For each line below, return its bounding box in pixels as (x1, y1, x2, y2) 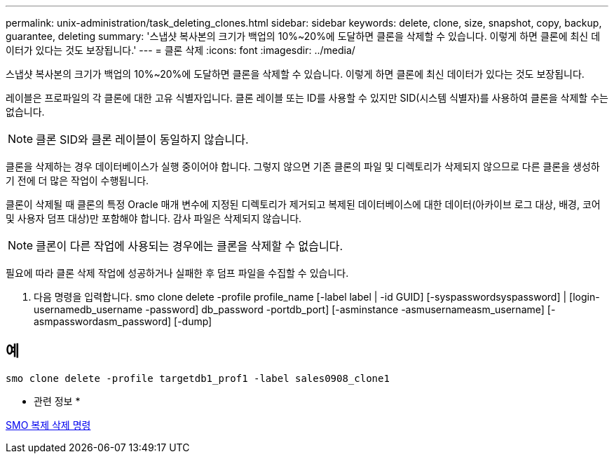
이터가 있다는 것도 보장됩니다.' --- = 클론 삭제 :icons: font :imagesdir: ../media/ (6, 44, 355, 56)
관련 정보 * (34, 395, 81, 407)
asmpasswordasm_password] (34, 315, 172, 327)
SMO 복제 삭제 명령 (6, 418, 91, 431)
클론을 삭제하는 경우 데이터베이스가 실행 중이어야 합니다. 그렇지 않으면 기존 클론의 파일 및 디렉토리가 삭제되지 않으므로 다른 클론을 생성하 (6, 160, 600, 172)
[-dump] (174, 315, 212, 327)
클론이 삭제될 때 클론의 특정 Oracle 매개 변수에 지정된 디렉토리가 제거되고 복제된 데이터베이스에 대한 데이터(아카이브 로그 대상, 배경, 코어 (6, 198, 601, 210)
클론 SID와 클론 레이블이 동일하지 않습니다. (36, 132, 249, 146)
